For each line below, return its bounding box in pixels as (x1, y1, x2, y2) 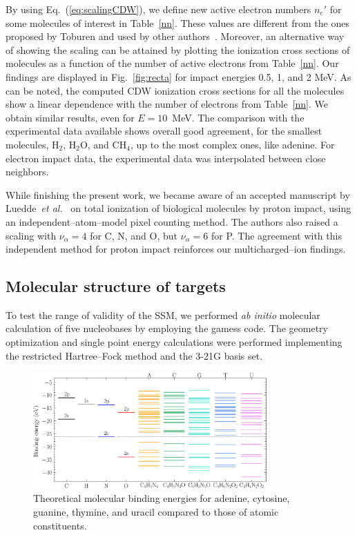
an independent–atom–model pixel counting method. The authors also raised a (6, 214, 338, 228)
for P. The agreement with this (211, 228, 342, 242)
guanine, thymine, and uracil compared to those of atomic (33, 505, 279, 519)
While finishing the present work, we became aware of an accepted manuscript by (6, 187, 350, 202)
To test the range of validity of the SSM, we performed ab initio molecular (6, 307, 320, 322)
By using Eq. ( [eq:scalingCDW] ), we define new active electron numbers (6, 2, 311, 16)
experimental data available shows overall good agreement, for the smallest (6, 124, 322, 138)
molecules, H (6, 137, 59, 151)
